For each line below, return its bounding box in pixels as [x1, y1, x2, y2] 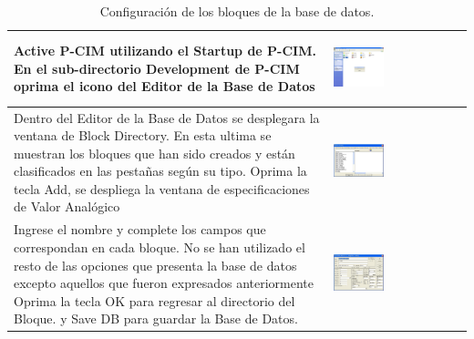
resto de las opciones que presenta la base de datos [14, 255, 297, 274]
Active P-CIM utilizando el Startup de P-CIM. [14, 41, 316, 60]
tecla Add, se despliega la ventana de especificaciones [14, 179, 310, 198]
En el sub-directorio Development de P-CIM [14, 58, 300, 77]
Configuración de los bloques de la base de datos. [99, 2, 375, 20]
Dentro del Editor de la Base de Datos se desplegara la [14, 108, 320, 127]
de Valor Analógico [14, 197, 120, 216]
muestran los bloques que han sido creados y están [14, 143, 295, 162]
